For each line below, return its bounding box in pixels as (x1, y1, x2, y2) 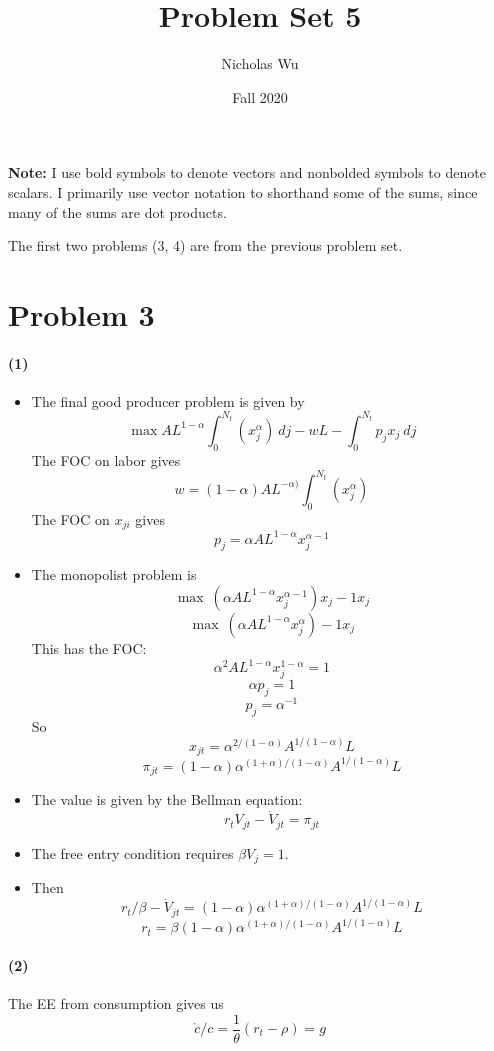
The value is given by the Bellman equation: (31, 789, 303, 810)
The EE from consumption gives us (8, 992, 224, 1013)
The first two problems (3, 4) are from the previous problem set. (8, 235, 403, 256)
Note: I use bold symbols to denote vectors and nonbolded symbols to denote (8, 162, 486, 183)
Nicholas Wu (221, 53, 299, 74)
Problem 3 (8, 293, 155, 334)
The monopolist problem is (31, 564, 197, 585)
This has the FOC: (31, 637, 147, 658)
